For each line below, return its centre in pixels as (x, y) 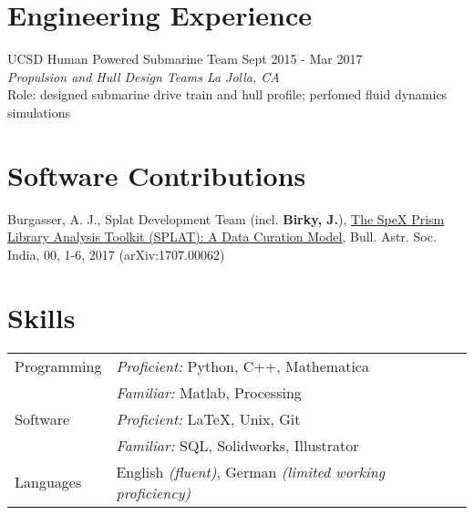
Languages (48, 482)
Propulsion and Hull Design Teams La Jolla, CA (144, 76)
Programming (58, 366)
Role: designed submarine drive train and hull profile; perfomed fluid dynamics (227, 94)
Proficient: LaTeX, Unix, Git (208, 418)
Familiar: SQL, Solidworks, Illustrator (237, 445)
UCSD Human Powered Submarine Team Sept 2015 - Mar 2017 (185, 59)
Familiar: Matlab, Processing (209, 392)
